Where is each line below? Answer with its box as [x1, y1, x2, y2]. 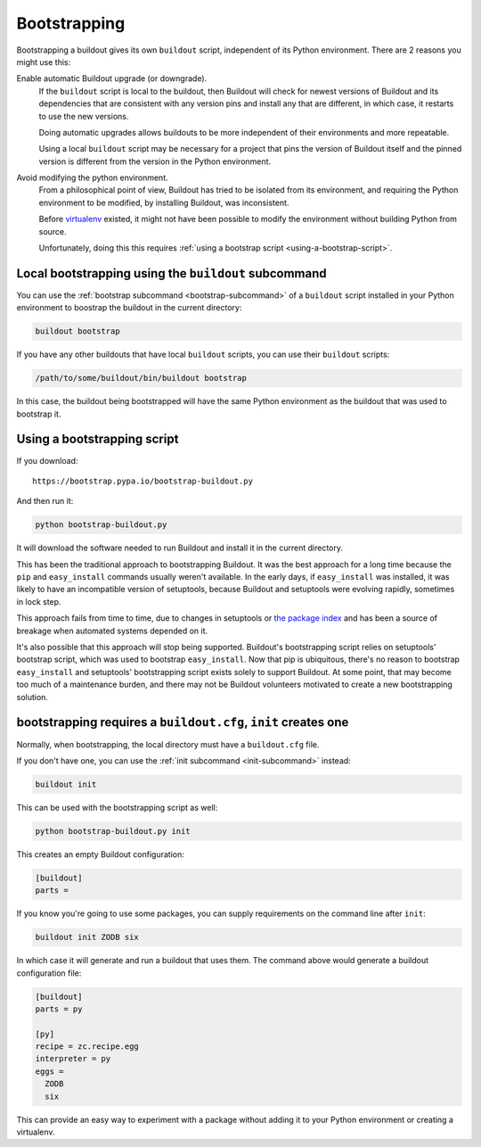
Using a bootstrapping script [16, 432, 179, 447]
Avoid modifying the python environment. [16, 172, 168, 183]
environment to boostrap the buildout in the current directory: [16, 302, 242, 313]
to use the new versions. [38, 111, 129, 121]
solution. [16, 691, 49, 702]
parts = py [35, 1003, 83, 1014]
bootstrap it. [16, 408, 61, 419]
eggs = [35, 1066, 64, 1077]
